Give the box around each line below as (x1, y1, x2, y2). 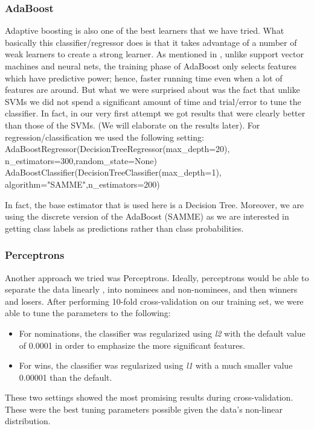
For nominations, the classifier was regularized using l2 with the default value (19, 326, 306, 339)
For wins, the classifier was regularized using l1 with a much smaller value (19, 359, 293, 372)
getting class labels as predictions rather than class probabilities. (5, 221, 244, 234)
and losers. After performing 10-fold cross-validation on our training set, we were (5, 294, 304, 307)
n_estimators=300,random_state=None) (5, 154, 157, 167)
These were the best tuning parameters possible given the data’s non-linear (5, 402, 283, 415)
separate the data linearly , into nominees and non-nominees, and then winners (5, 283, 298, 296)
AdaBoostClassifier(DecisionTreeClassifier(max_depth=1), (5, 166, 222, 179)
